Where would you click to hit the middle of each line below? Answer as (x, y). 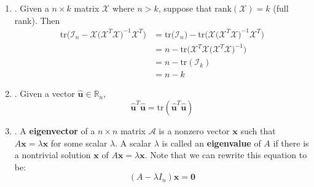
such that (258, 130)
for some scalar (79, 143)
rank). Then (37, 20)
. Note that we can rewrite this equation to (226, 155)
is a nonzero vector (194, 130)
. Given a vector (45, 93)
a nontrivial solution (53, 155)
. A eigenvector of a (55, 130)
